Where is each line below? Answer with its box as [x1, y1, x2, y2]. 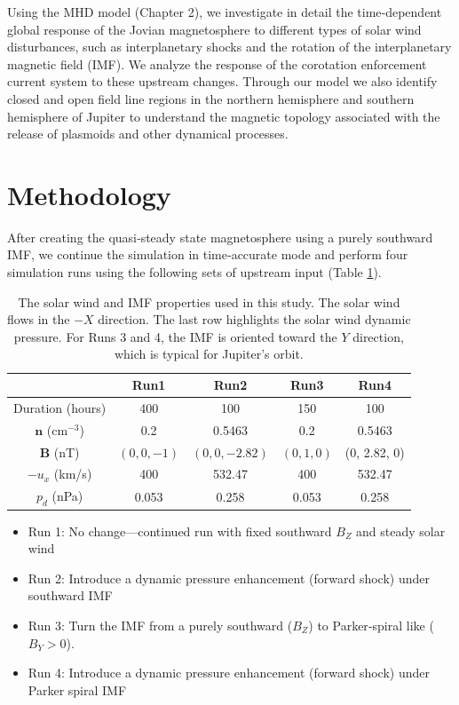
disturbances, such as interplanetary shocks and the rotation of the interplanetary [7, 37, 452, 56]
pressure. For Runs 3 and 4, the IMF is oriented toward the [13, 327, 337, 345]
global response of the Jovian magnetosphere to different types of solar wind [7, 20, 422, 38]
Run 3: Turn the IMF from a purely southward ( [28, 615, 293, 634]
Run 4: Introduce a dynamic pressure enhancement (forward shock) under [28, 663, 430, 682]
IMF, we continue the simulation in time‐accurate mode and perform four [7, 245, 408, 264]
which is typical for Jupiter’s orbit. [114, 345, 304, 363]
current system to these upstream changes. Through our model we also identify [7, 72, 438, 91]
